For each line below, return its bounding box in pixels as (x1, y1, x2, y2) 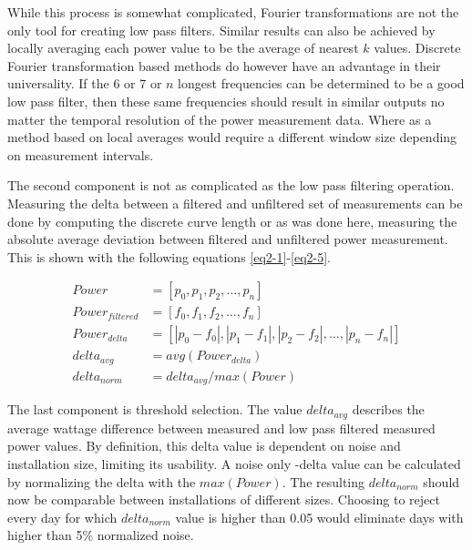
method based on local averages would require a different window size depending (7, 127, 457, 147)
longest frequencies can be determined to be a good (178, 74, 465, 93)
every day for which (7, 507, 118, 526)
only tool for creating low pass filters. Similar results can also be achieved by (7, 20, 436, 39)
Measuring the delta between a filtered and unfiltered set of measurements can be (7, 193, 463, 212)
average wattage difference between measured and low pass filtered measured (7, 418, 436, 437)
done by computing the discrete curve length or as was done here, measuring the (7, 211, 457, 230)
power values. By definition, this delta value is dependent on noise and (7, 436, 401, 455)
